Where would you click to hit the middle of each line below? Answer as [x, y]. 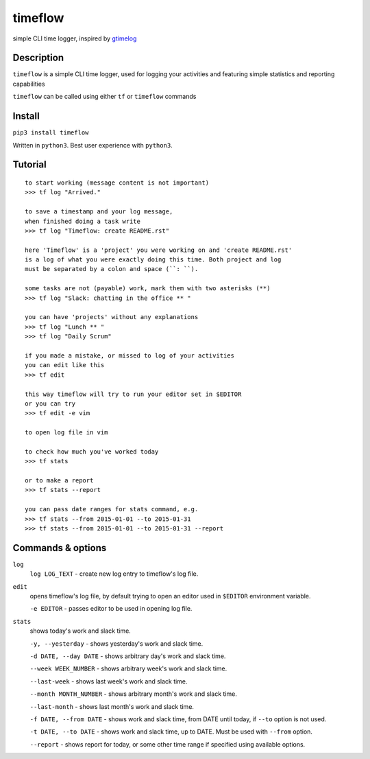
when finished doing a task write [83, 221]
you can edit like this [65, 365]
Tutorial [30, 165]
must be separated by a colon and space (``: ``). [112, 269]
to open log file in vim [66, 433]
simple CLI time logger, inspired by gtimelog [75, 38]
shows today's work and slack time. [81, 631]
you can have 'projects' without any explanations [112, 317]
